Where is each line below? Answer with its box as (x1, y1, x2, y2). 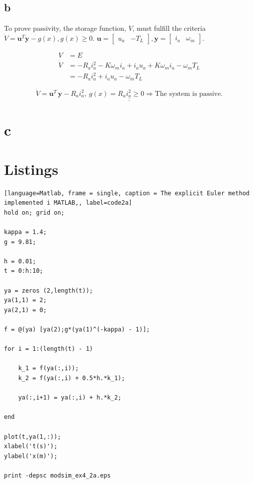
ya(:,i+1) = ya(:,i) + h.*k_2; (18, 394, 122, 402)
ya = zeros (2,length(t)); (4, 287, 93, 294)
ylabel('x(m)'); (4, 452, 58, 460)
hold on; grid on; (4, 209, 65, 216)
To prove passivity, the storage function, (4, 23, 126, 33)
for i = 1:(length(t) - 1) (4, 345, 93, 353)
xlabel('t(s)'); (4, 443, 58, 450)
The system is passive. (155, 90, 223, 97)
